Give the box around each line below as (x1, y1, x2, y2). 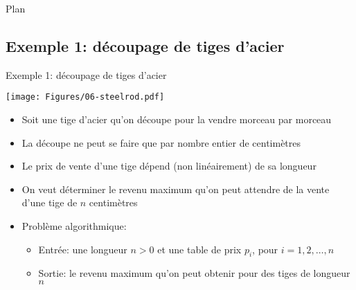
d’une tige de (21, 195, 78, 210)
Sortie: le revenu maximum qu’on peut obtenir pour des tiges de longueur (38, 266, 350, 280)
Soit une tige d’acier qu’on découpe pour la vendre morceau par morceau (21, 112, 332, 127)
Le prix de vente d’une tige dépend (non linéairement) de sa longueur (21, 158, 317, 173)
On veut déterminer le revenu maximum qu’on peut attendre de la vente (21, 181, 330, 196)
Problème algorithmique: (21, 219, 127, 233)
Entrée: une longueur (38, 242, 127, 256)
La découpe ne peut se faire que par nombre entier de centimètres (21, 135, 301, 149)
